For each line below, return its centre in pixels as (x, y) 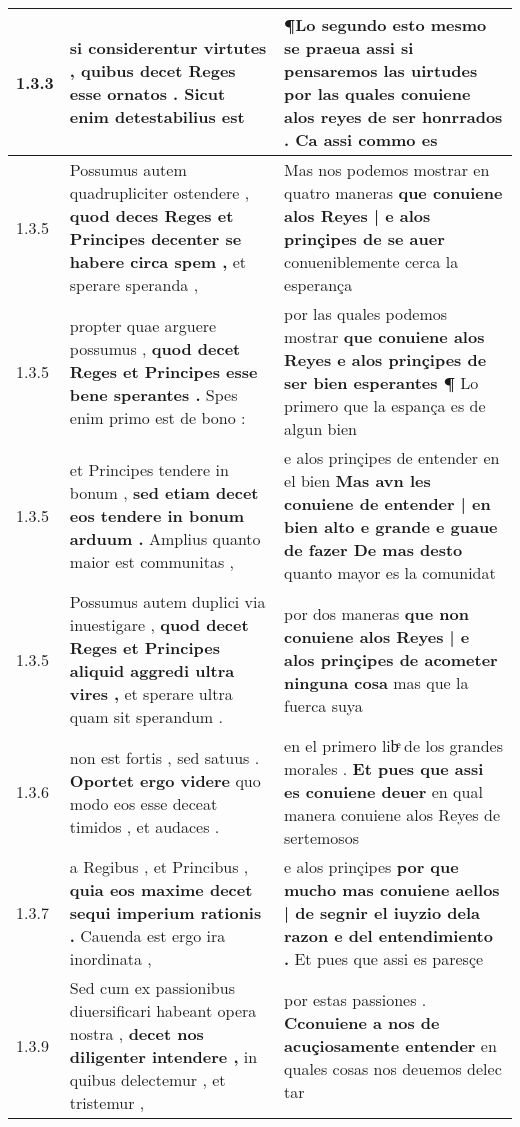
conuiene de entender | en (387, 503)
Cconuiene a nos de (362, 1022)
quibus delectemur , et (147, 1079)
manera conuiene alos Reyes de (392, 814)
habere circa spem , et (158, 261)
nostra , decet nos (136, 1033)
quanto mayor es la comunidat (390, 572)
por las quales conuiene (377, 93)
